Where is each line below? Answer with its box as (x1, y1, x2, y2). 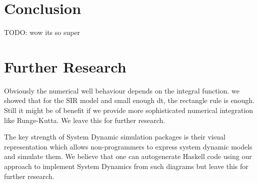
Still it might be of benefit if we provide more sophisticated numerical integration (4, 105, 253, 115)
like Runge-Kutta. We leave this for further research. (4, 114, 165, 125)
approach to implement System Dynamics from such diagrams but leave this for (4, 161, 248, 171)
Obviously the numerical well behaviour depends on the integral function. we (4, 85, 239, 95)
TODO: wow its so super (4, 27, 80, 37)
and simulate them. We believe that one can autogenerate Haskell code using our (4, 151, 252, 161)
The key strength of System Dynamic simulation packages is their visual (4, 131, 225, 142)
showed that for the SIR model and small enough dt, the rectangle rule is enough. (4, 95, 255, 105)
